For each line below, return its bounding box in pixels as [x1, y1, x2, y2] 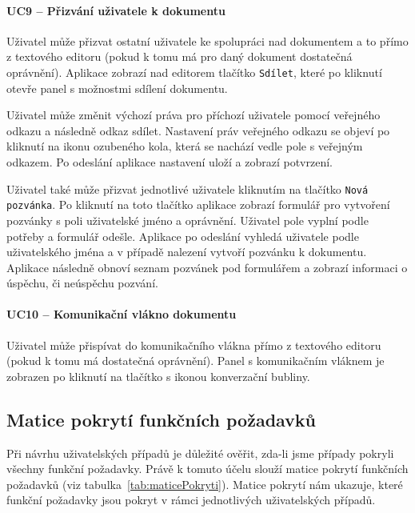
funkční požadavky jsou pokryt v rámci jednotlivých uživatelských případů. [6, 491, 376, 508]
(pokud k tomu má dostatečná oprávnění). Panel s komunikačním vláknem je [6, 352, 385, 369]
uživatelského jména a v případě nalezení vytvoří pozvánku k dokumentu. [6, 243, 367, 260]
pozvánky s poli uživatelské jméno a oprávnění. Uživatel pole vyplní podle [6, 211, 369, 228]
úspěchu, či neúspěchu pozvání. [6, 275, 158, 291]
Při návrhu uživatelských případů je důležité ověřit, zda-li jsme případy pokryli [6, 444, 394, 461]
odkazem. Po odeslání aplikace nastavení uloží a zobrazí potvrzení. [6, 154, 333, 170]
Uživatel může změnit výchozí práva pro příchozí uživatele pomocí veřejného [6, 106, 381, 123]
